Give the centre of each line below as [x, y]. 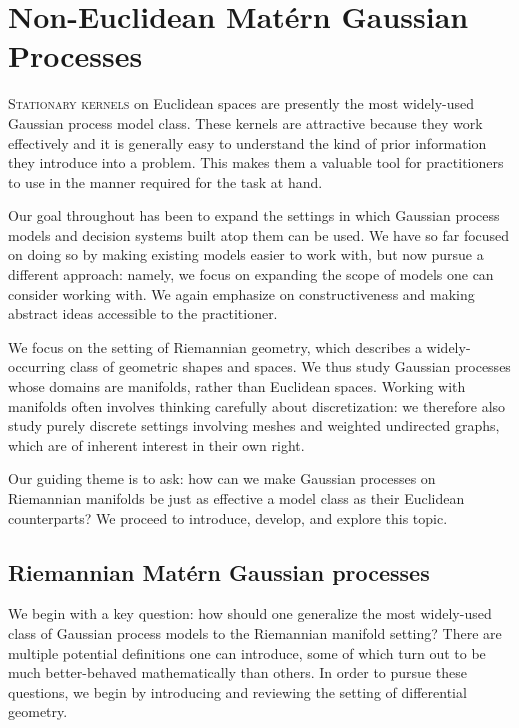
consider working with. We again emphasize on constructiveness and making [241, 293]
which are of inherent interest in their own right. [156, 444]
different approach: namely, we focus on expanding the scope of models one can [251, 274]
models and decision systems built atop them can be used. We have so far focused [259, 234]
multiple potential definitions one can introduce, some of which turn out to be [247, 652]
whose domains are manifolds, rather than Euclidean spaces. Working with [237, 386]
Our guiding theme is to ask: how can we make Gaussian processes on [222, 478]
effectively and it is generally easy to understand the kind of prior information [247, 142]
